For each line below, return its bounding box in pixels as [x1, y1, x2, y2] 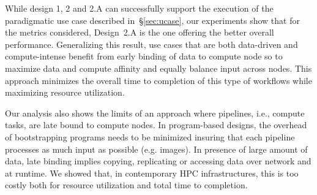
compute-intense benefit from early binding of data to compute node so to [5, 50, 283, 63]
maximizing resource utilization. [5, 86, 125, 99]
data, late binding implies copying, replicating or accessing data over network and [5, 155, 311, 167]
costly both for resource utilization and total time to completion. [5, 178, 248, 191]
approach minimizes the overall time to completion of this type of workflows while [5, 74, 312, 86]
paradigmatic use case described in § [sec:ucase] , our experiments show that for [5, 13, 300, 26]
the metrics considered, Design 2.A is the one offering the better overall [5, 26, 274, 39]
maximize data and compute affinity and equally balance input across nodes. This [5, 61, 312, 74]
